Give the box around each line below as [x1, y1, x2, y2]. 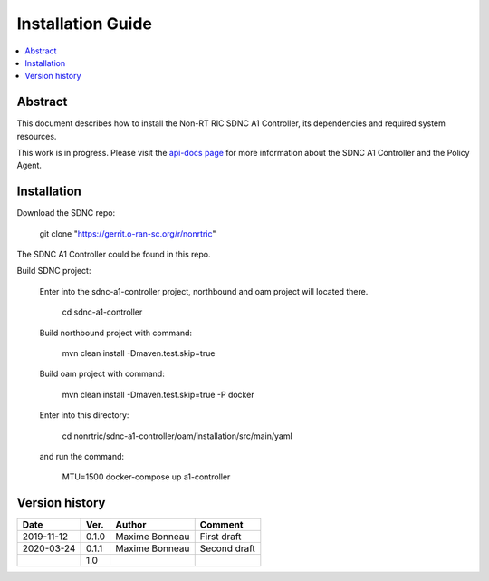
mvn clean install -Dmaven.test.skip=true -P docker [62, 389, 254, 400]
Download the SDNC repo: [16, 208, 116, 218]
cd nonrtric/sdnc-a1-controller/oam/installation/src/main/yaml [62, 431, 293, 441]
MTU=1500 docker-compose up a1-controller [62, 471, 231, 482]
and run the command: [39, 451, 125, 461]
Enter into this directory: [39, 410, 129, 421]
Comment [199, 518, 244, 531]
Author [115, 518, 147, 531]
